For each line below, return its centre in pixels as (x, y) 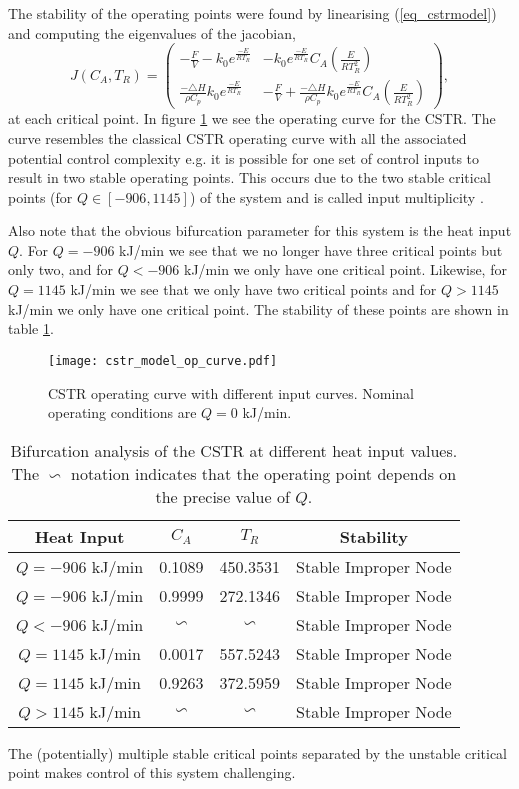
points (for (40, 196)
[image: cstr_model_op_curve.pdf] (163, 360)
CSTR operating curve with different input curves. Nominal (231, 392)
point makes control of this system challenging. (152, 772)
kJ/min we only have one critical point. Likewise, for (345, 269)
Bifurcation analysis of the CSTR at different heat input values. (234, 450)
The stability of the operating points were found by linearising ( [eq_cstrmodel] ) (252, 13)
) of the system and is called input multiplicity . (336, 196)
